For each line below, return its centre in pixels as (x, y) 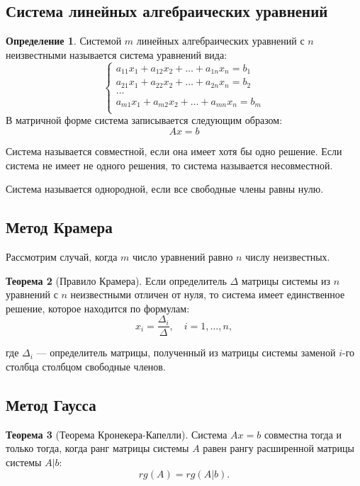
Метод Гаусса (51, 405)
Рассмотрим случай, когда (62, 256)
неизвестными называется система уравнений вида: (117, 54)
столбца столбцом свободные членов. (86, 367)
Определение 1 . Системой (64, 41)
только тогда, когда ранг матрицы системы (97, 448)
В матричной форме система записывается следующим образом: (144, 120)
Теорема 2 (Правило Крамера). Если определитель (116, 280)
